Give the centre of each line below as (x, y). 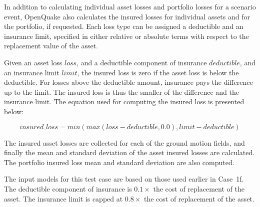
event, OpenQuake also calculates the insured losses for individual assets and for (127, 16)
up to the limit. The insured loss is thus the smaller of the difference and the (121, 92)
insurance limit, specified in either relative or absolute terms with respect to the (126, 36)
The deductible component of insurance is (68, 188)
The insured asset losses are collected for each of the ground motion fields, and (124, 142)
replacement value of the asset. (51, 46)
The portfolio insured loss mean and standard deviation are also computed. (119, 162)
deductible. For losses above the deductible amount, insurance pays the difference (128, 82)
